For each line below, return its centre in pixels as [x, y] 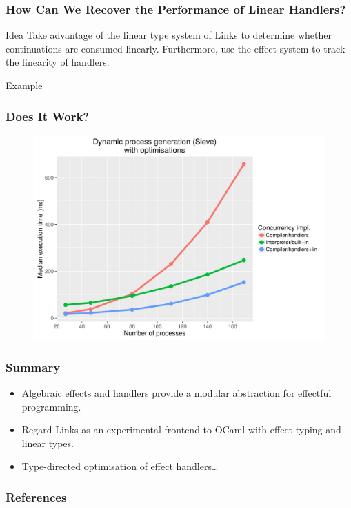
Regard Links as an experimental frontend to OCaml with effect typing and [181, 430]
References [36, 497]
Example [24, 85]
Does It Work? [48, 116]
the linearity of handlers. [58, 62]
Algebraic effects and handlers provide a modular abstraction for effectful [177, 393]
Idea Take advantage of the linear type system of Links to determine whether [169, 35]
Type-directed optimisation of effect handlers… [120, 466]
